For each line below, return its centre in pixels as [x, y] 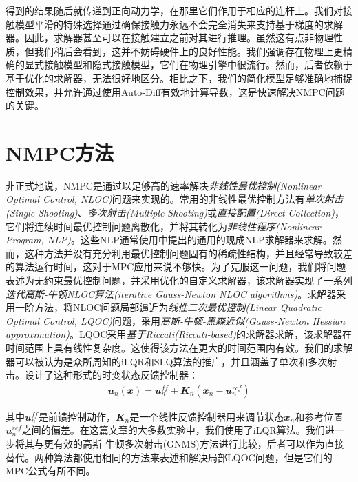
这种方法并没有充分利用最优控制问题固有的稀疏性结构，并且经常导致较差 [188, 253]
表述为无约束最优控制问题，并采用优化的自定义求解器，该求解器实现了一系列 [179, 280]
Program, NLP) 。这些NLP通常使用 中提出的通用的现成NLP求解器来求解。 [169, 240]
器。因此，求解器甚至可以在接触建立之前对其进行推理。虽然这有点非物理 [169, 38]
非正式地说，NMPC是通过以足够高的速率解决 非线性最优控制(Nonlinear [164, 185]
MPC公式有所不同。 [51, 471]
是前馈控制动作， [77, 416]
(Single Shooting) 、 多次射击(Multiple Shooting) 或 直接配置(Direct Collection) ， [175, 213]
